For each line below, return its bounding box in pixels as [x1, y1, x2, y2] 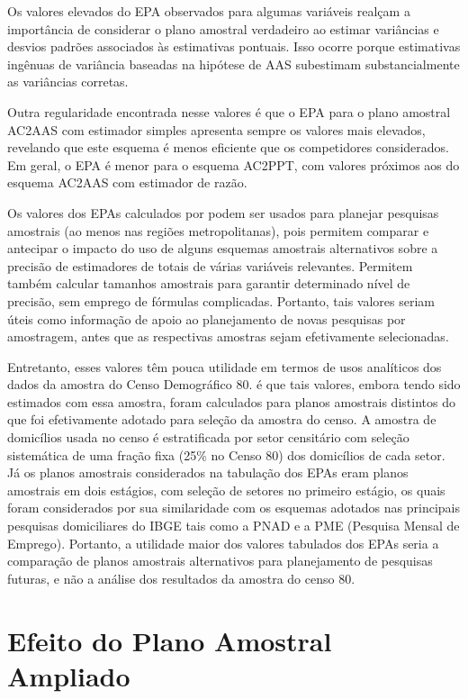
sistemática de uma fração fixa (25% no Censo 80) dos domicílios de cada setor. [7, 445, 445, 464]
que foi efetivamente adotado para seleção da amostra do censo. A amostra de [7, 410, 436, 429]
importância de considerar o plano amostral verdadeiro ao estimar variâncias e [7, 19, 439, 38]
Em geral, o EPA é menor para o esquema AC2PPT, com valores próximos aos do [7, 155, 460, 174]
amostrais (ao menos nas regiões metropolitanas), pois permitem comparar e [7, 221, 429, 240]
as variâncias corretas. [7, 72, 129, 91]
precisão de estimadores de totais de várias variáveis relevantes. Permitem [7, 256, 413, 275]
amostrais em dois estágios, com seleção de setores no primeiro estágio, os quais [7, 480, 445, 499]
